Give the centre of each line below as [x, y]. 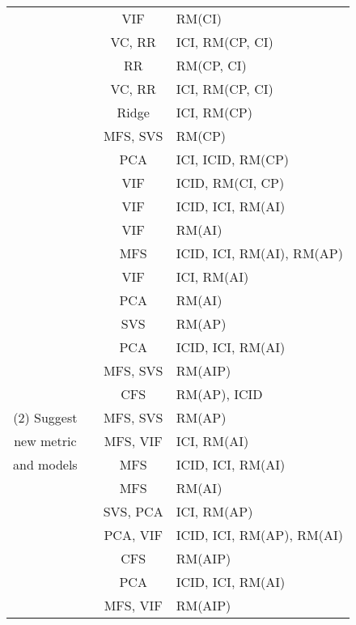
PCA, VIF [133, 535]
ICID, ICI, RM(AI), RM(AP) [259, 253]
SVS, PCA [133, 511]
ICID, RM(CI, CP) [230, 183]
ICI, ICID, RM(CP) [233, 159]
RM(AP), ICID [219, 394]
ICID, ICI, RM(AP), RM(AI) [259, 535]
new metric [45, 441]
